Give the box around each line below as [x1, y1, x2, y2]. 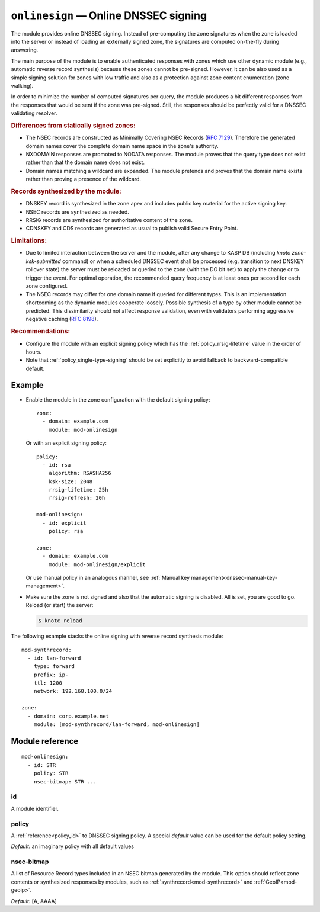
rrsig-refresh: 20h [48, 494, 105, 502]
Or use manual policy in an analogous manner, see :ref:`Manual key [25, 574, 190, 581]
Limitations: [11, 237, 47, 245]
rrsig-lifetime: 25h [48, 486, 108, 493]
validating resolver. [11, 110, 57, 117]
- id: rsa [42, 461, 71, 468]
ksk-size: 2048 [48, 478, 93, 485]
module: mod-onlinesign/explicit [48, 561, 146, 568]
